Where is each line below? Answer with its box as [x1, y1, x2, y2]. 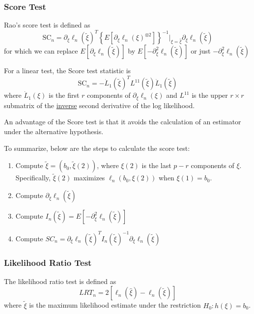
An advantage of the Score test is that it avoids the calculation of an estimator [4, 116, 241, 127]
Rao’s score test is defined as [4, 20, 90, 30]
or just [191, 46, 211, 56]
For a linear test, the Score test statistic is [4, 65, 131, 76]
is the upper [192, 90, 228, 100]
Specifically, [15, 172, 51, 183]
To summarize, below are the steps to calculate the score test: [4, 143, 190, 153]
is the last [141, 160, 171, 171]
